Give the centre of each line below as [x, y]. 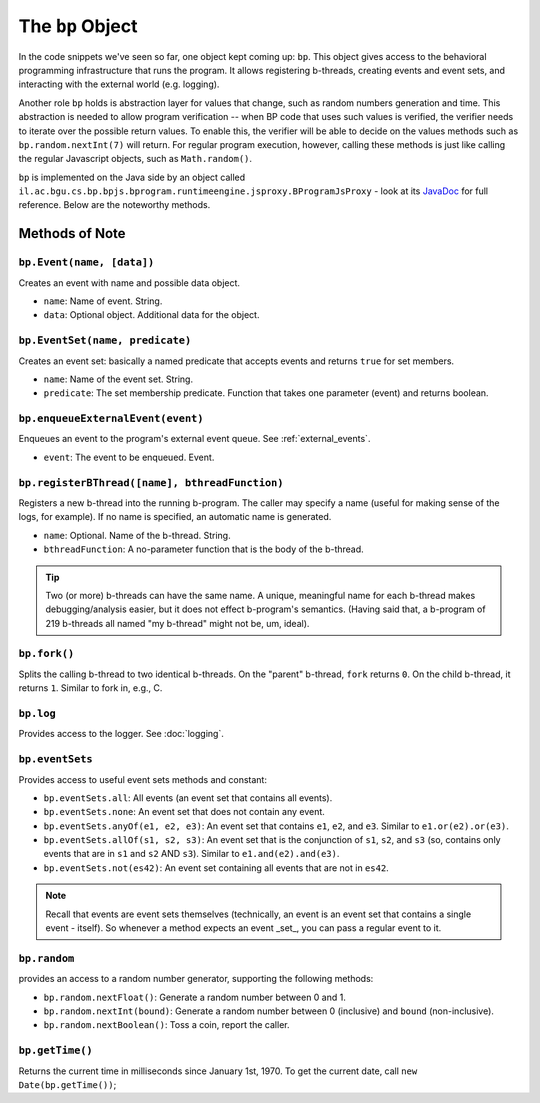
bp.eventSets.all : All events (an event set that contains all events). [188, 797]
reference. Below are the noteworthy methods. [114, 205]
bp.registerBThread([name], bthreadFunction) [151, 482]
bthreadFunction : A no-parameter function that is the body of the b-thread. [203, 549]
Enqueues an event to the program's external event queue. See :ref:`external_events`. [194, 439]
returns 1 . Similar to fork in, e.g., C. [90, 688]
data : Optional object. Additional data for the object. [151, 315]
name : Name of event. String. [103, 301]
